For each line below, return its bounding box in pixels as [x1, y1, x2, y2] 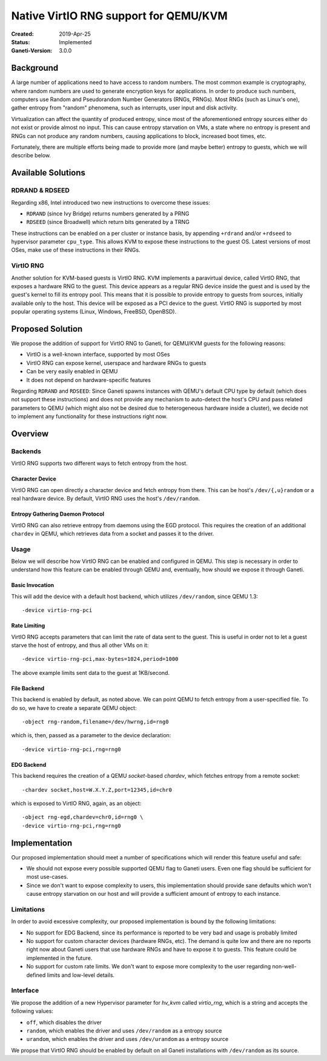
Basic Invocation [11, 582, 54, 589]
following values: [11, 1008, 54, 1015]
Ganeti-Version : [11, 47, 53, 54]
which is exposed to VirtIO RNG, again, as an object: [11, 800, 142, 807]
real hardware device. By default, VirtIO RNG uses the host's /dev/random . [11, 495, 200, 502]
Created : [11, 30, 35, 38]
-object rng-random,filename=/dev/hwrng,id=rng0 [22, 718, 169, 725]
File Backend [11, 685, 45, 692]
